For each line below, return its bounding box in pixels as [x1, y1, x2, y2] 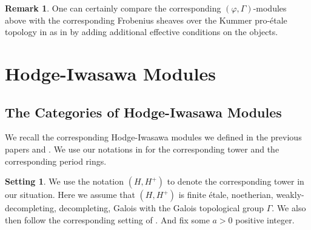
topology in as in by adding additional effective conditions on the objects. [5, 25, 278, 38]
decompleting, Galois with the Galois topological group [59, 202, 264, 214]
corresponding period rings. [5, 154, 107, 167]
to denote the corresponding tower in [167, 175, 304, 188]
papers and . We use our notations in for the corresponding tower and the [5, 142, 279, 155]
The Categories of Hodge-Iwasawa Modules [5, 102, 282, 121]
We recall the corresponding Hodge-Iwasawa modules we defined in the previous [5, 131, 302, 143]
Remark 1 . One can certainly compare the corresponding [5, 2, 221, 14]
